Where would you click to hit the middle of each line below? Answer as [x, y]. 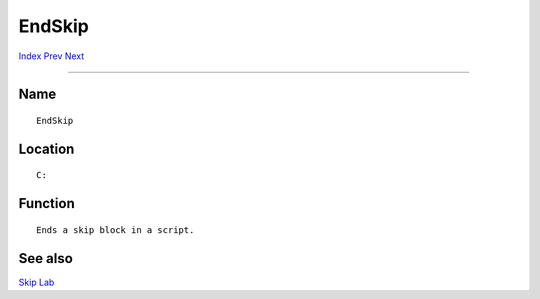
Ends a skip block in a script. [115, 229]
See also [46, 258]
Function [46, 203]
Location [46, 148]
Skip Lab [36, 282]
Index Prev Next [51, 56]
